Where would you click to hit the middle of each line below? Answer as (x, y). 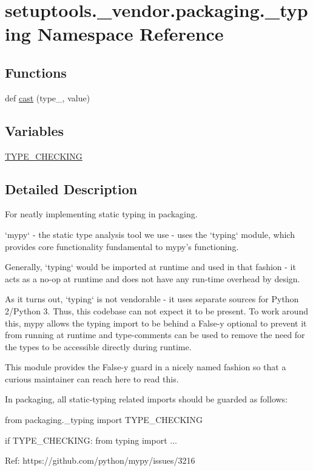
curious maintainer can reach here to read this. (92, 378)
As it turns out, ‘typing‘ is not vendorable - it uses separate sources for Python (152, 299)
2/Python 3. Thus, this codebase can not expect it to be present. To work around (156, 310)
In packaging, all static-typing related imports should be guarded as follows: (146, 399)
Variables (35, 130)
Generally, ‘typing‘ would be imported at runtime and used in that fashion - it (150, 267)
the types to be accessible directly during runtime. (98, 346)
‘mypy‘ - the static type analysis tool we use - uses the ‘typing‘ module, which (150, 234)
